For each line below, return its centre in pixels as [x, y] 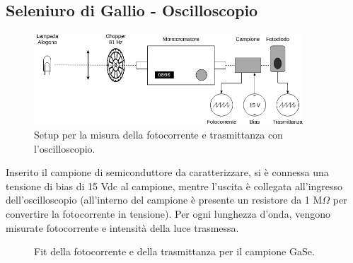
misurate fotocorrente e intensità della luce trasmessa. [122, 227]
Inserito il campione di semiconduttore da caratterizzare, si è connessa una [167, 172]
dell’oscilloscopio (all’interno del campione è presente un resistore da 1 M [164, 200]
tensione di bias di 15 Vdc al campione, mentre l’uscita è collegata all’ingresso [174, 186]
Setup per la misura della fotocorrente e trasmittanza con [158, 135]
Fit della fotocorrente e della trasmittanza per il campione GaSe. [174, 251]
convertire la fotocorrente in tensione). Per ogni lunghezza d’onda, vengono [168, 214]
